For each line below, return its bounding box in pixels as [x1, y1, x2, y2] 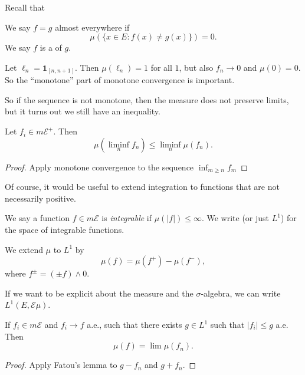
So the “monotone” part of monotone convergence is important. [5, 74, 235, 86]
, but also [179, 61, 214, 73]
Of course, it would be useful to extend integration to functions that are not [5, 180, 280, 193]
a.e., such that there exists [87, 318, 182, 331]
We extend [5, 243, 43, 255]
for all [150, 61, 172, 73]
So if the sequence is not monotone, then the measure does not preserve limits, [5, 93, 289, 106]
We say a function [5, 212, 70, 224]
